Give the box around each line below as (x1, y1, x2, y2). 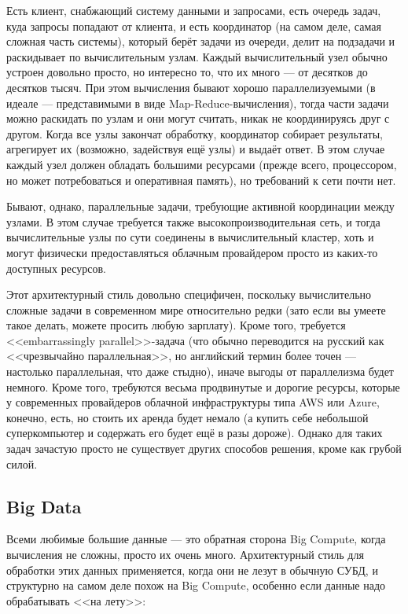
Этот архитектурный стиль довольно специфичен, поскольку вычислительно (6, 286, 372, 303)
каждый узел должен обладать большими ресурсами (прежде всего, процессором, (6, 156, 397, 172)
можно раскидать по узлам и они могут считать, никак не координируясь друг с (6, 110, 390, 127)
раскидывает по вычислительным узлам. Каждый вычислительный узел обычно (6, 48, 388, 64)
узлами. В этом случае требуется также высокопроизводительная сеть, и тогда (6, 213, 380, 230)
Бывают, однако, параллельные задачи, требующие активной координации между (6, 198, 395, 215)
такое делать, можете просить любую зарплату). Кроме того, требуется (6, 317, 346, 333)
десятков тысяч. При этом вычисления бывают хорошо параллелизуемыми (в (6, 79, 376, 95)
